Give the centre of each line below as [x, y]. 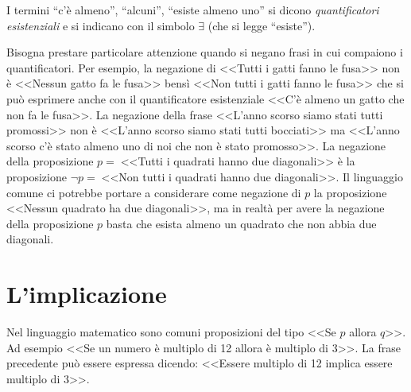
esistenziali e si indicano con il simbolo [101, 25]
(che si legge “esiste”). [262, 25]
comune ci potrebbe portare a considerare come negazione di [154, 192]
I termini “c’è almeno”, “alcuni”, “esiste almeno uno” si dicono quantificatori [193, 10]
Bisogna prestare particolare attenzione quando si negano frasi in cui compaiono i [205, 52]
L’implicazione [87, 294]
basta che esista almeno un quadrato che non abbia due [241, 223]
